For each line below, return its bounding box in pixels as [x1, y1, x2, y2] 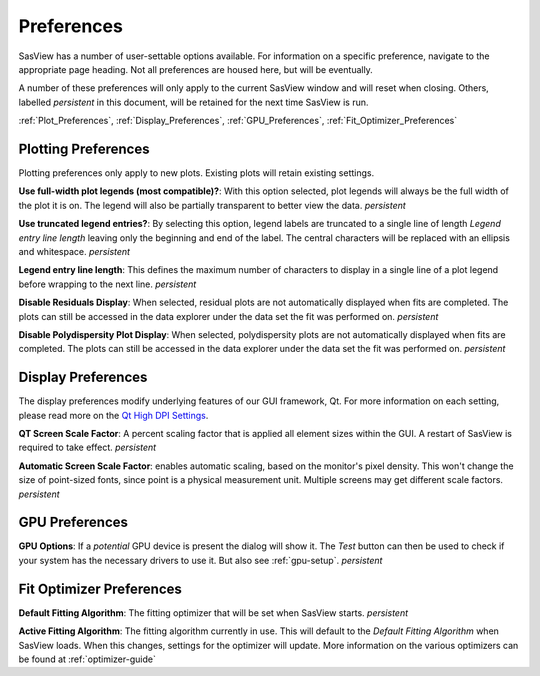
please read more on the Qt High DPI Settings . [18, 409, 209, 421]
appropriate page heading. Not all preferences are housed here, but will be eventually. [18, 63, 374, 75]
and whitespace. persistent [18, 245, 130, 257]
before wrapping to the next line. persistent [18, 278, 197, 290]
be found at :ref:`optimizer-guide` [18, 653, 157, 665]
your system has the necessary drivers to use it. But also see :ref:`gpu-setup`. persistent [18, 554, 383, 566]
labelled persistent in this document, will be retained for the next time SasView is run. [18, 96, 369, 108]
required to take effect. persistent [18, 441, 157, 454]
